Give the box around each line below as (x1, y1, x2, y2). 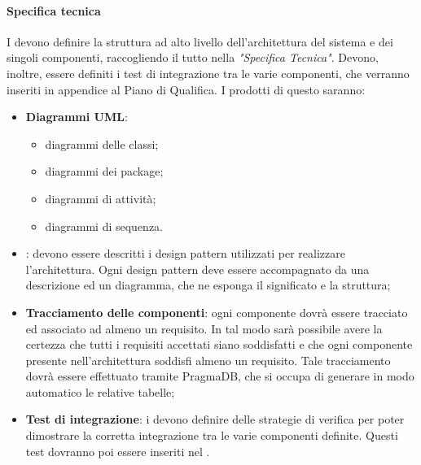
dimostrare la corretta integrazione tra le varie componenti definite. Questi (25, 427, 398, 444)
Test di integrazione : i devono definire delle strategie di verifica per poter (25, 411, 405, 428)
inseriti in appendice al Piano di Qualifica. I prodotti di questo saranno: (7, 80, 366, 98)
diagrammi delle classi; (45, 135, 159, 152)
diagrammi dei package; (45, 163, 164, 180)
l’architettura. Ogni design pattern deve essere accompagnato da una (25, 260, 370, 277)
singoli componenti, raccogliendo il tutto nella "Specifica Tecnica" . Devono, (7, 49, 379, 66)
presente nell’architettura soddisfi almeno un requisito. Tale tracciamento (25, 351, 391, 368)
